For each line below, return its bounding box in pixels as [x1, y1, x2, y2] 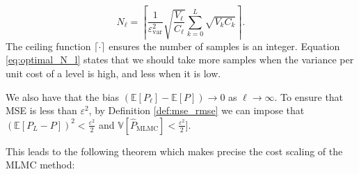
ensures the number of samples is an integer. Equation [109, 38, 340, 53]
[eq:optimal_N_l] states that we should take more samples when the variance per [6, 52, 354, 67]
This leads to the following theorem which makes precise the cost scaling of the [6, 143, 343, 158]
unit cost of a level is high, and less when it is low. [6, 66, 221, 81]
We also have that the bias [6, 89, 120, 104]
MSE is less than [6, 103, 77, 118]
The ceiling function [6, 38, 91, 53]
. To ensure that [274, 89, 344, 104]
